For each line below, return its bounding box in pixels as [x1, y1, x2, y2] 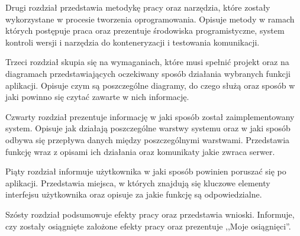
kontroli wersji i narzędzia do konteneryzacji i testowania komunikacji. [5, 35, 260, 48]
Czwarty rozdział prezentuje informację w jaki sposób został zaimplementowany [5, 110, 295, 122]
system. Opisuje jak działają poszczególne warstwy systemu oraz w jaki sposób [5, 122, 291, 134]
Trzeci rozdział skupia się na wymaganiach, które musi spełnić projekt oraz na [5, 56, 289, 68]
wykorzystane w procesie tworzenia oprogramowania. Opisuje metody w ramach [5, 12, 295, 25]
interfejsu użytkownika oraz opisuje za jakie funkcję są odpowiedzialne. [5, 188, 262, 201]
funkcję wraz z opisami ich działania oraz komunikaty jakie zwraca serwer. [5, 145, 275, 157]
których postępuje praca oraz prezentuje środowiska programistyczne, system [5, 24, 285, 37]
